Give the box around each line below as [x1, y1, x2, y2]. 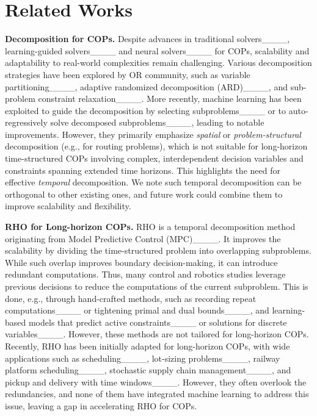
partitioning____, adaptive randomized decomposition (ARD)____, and [5, 80, 288, 93]
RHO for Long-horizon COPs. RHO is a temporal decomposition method [5, 220, 296, 233]
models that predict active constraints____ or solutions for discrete [28, 315, 287, 328]
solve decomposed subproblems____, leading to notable [50, 116, 264, 129]
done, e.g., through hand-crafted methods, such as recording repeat [5, 292, 257, 304]
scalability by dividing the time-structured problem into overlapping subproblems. [5, 244, 312, 257]
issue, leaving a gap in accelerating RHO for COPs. [5, 399, 197, 412]
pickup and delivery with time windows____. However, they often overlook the [5, 375, 307, 388]
